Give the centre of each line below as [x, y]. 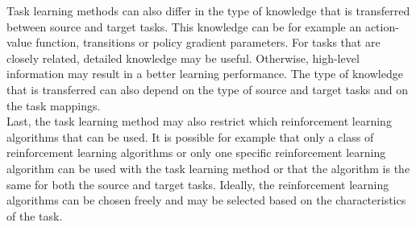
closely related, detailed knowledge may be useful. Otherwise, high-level [183, 58]
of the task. [35, 215]
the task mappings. [54, 105]
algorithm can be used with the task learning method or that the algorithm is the [208, 168]
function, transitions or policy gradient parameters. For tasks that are [208, 42]
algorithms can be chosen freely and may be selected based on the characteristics [206, 200]
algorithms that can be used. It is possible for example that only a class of [190, 136]
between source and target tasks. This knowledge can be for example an [184, 26]
